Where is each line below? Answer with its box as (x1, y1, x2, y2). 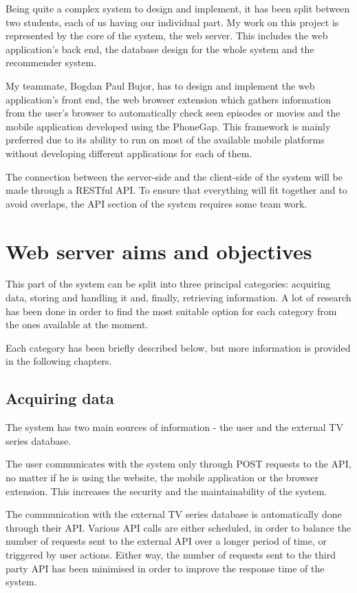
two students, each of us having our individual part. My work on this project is (6, 14, 339, 29)
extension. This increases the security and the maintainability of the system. (6, 483, 327, 498)
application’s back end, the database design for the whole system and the (6, 41, 314, 56)
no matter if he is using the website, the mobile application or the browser (6, 470, 319, 484)
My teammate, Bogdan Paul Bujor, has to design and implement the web (6, 78, 315, 92)
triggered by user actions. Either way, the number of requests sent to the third (6, 547, 336, 561)
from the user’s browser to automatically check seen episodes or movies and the (6, 105, 340, 120)
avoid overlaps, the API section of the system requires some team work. (6, 196, 307, 210)
